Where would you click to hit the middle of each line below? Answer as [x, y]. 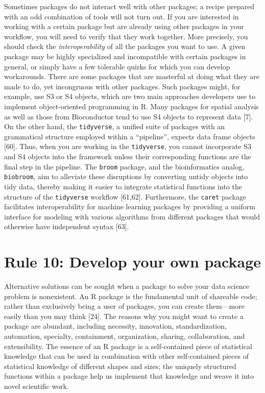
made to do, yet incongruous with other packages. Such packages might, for [122, 86]
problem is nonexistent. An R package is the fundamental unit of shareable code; [131, 296]
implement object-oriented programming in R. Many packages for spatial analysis [131, 106]
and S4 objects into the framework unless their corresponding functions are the [128, 156]
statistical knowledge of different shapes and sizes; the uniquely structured [120, 366]
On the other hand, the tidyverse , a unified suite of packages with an [115, 126]
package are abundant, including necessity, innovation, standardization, [115, 326]
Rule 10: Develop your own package [133, 262]
